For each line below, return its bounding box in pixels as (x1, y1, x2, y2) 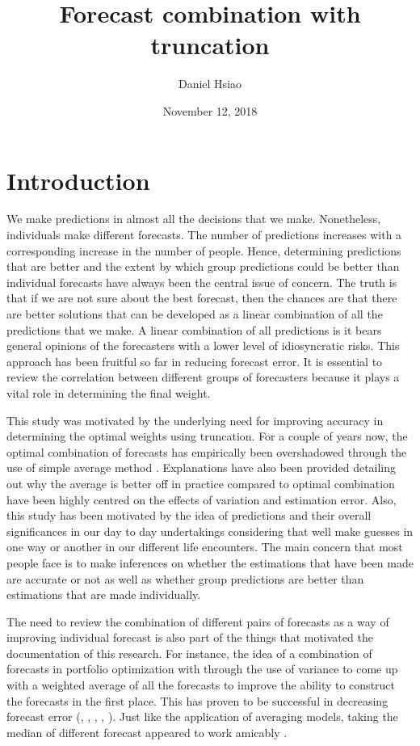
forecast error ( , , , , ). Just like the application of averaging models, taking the (6, 708, 398, 725)
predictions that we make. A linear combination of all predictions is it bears (6, 321, 382, 338)
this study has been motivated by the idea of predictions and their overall (6, 507, 372, 524)
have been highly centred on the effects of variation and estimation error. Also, (6, 491, 397, 508)
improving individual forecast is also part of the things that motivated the (6, 629, 373, 646)
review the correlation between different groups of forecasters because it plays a (6, 369, 400, 386)
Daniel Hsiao (178, 75, 242, 92)
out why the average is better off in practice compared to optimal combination (6, 474, 395, 491)
